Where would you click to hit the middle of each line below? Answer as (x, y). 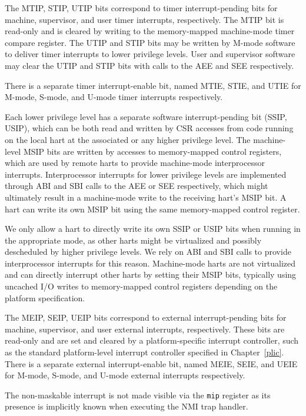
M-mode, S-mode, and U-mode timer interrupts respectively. (114, 97)
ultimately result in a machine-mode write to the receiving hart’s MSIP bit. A (146, 197)
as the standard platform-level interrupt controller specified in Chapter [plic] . (144, 352)
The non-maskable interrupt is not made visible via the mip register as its (138, 395)
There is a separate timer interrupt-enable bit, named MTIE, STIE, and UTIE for (153, 85)
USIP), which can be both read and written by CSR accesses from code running (149, 128)
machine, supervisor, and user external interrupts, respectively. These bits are (145, 329)
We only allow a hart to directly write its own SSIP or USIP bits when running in (153, 229)
